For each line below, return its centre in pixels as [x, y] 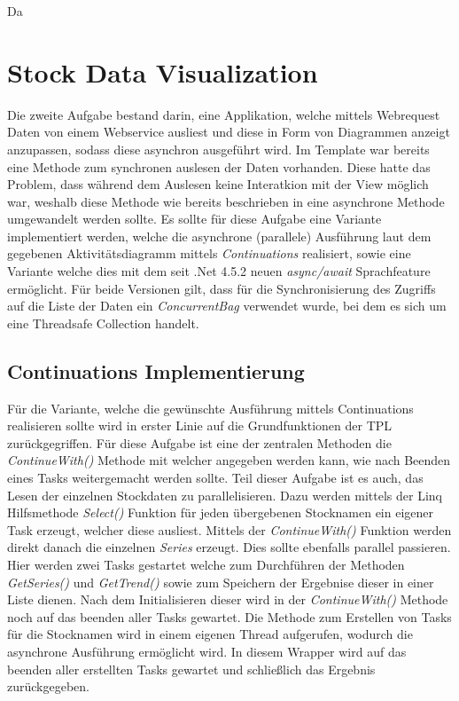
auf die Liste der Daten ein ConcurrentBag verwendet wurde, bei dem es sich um [227, 306]
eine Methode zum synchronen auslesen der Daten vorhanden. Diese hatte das [219, 166]
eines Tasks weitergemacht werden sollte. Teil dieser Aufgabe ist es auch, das [215, 478]
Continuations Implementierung [156, 370]
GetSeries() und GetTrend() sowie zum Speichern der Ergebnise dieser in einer [221, 582]
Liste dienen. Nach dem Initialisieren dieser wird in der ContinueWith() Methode [228, 599]
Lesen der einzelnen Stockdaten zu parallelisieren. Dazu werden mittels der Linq [225, 495]
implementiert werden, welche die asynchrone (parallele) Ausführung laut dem [219, 236]
